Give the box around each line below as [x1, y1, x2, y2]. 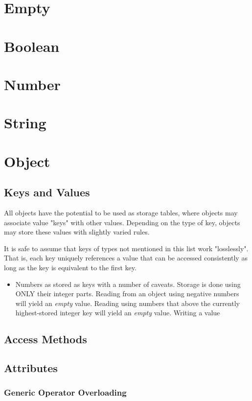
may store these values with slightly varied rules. [4, 227, 150, 237]
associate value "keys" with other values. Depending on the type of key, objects [4, 217, 240, 227]
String [4, 113, 46, 133]
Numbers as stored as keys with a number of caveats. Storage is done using [15, 279, 241, 289]
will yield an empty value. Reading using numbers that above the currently [15, 298, 240, 308]
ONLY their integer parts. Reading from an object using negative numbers [15, 288, 239, 299]
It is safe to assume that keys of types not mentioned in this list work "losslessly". [4, 243, 249, 253]
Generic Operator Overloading [4, 386, 127, 398]
